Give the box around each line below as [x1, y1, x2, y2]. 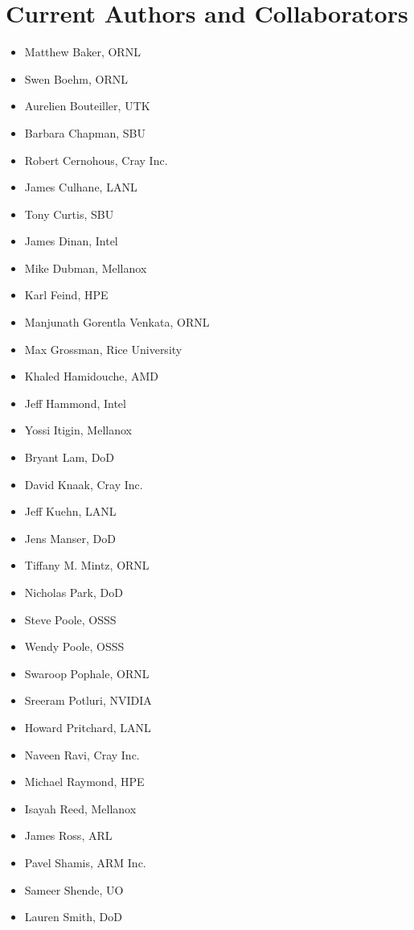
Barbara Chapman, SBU [24, 124, 146, 141]
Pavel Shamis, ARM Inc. [24, 854, 146, 870]
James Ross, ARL [24, 827, 113, 844]
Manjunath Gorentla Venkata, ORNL [24, 314, 210, 331]
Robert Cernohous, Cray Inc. [24, 151, 168, 168]
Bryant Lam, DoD [24, 449, 115, 466]
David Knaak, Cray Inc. [24, 475, 143, 492]
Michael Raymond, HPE [24, 773, 145, 790]
